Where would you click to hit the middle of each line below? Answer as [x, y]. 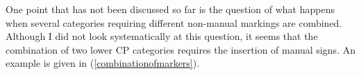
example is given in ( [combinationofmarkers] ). [103, 63]
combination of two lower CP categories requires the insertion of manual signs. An [180, 49]
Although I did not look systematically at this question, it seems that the [162, 36]
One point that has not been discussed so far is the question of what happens [170, 9]
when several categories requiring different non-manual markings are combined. [174, 22]
